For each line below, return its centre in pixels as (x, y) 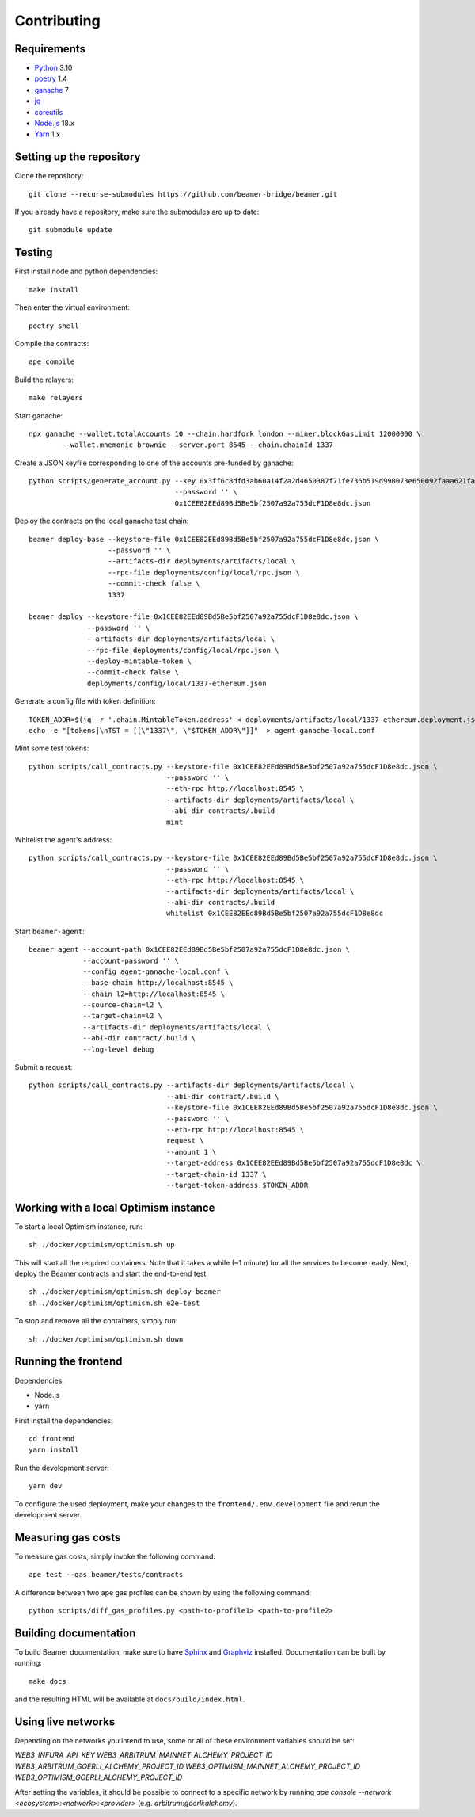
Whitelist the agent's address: (63, 840)
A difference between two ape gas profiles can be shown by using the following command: (163, 1592)
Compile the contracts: (52, 343)
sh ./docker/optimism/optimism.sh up (102, 1245)
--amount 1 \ (192, 1152)
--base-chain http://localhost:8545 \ (158, 983)
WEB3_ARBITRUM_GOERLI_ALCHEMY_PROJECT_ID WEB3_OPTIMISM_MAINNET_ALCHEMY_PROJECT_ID (187, 1766)
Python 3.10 (53, 68)
